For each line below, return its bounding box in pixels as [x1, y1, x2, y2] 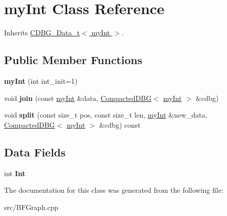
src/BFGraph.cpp [4, 201, 59, 212]
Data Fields [4, 144, 66, 159]
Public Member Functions [4, 52, 142, 68]
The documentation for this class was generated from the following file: [4, 185, 223, 195]
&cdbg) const [99, 119, 141, 130]
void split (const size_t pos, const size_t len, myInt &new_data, [4, 110, 207, 120]
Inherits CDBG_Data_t [4, 27, 80, 38]
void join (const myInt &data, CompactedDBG [4, 92, 152, 103]
